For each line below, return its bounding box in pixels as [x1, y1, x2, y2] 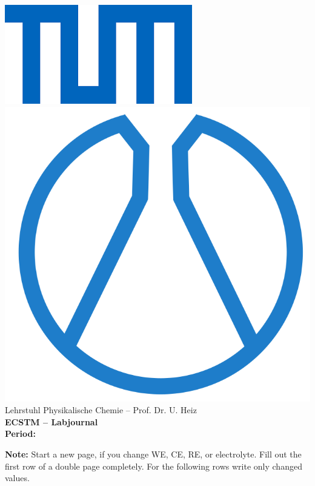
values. [5, 471, 30, 484]
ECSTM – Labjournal [5, 415, 98, 428]
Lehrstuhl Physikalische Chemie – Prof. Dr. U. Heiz [5, 403, 197, 416]
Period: [5, 427, 36, 440]
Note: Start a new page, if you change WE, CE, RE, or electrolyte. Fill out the [5, 447, 302, 460]
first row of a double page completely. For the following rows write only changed [5, 459, 302, 472]
